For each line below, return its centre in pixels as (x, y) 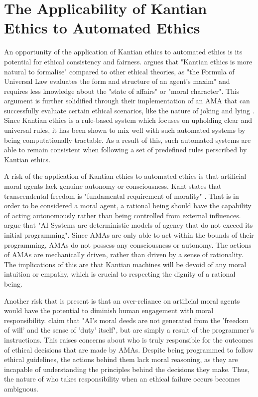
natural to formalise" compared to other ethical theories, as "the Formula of (119, 71)
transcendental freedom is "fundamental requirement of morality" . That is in (122, 196)
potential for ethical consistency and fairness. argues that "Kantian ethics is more (128, 61)
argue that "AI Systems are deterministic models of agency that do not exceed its (129, 225)
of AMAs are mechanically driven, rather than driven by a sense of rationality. (124, 254)
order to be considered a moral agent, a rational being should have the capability (128, 205)
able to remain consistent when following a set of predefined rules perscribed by (126, 150)
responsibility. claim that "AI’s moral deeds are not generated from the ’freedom (127, 320)
